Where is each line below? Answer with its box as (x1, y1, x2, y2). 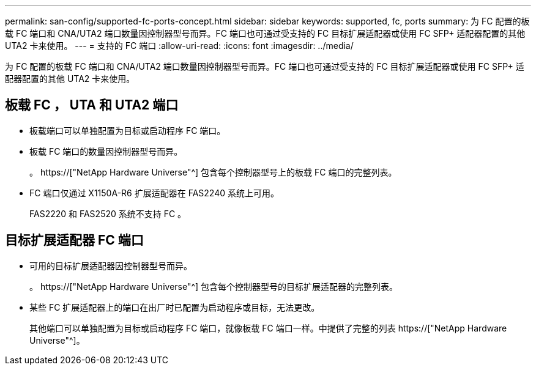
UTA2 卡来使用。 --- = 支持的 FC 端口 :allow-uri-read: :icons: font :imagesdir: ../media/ (5, 40, 354, 51)
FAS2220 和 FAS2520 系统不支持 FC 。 (29, 208, 187, 219)
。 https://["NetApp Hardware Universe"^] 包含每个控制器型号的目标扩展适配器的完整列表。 (29, 281, 398, 292)
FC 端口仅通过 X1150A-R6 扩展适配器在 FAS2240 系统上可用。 (29, 187, 279, 198)
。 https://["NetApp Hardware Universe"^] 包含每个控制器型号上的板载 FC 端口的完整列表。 (29, 166, 397, 177)
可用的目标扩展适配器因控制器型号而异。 (29, 260, 192, 271)
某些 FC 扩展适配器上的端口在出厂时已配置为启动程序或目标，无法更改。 (29, 302, 320, 313)
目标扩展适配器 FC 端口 (5, 232, 144, 248)
